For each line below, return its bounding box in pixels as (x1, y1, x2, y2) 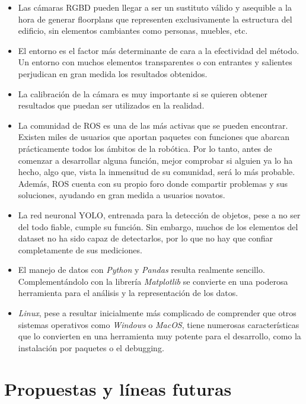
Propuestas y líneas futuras (4, 376, 232, 400)
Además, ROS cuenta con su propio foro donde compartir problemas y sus (18, 177, 288, 189)
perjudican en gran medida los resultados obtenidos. (18, 67, 208, 79)
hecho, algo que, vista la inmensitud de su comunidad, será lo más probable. (18, 166, 295, 178)
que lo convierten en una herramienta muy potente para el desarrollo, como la (18, 330, 301, 342)
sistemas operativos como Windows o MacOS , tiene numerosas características (18, 318, 299, 330)
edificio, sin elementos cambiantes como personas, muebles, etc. (18, 24, 248, 37)
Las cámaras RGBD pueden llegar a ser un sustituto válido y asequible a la (18, 1, 292, 13)
